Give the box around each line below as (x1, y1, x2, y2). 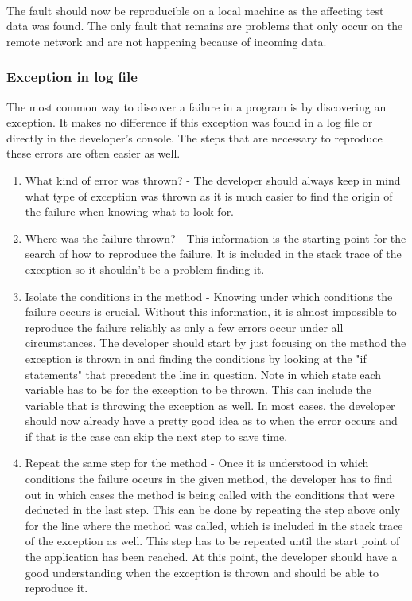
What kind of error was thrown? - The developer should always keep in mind (25, 171, 401, 188)
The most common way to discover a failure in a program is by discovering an (6, 98, 387, 115)
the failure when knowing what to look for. (25, 203, 235, 220)
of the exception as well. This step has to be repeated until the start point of (25, 533, 400, 549)
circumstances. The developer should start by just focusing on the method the (25, 334, 406, 351)
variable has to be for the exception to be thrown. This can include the (25, 381, 371, 398)
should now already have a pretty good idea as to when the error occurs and (25, 412, 398, 429)
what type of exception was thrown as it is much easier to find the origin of (25, 187, 393, 204)
